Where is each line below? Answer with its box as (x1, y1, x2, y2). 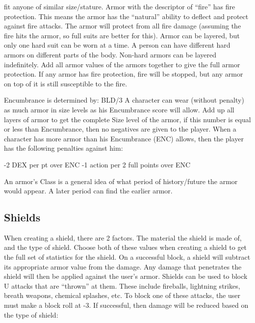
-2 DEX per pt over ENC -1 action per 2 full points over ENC (4, 159, 191, 169)
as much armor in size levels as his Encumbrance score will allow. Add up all (4, 104, 234, 114)
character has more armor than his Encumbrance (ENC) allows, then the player (4, 133, 244, 143)
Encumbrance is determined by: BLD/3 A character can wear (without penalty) (4, 95, 244, 105)
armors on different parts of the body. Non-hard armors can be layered (4, 49, 217, 59)
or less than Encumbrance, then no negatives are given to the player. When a (4, 124, 236, 134)
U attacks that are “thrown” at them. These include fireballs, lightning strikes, (4, 280, 240, 291)
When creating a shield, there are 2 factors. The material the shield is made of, (4, 232, 242, 242)
